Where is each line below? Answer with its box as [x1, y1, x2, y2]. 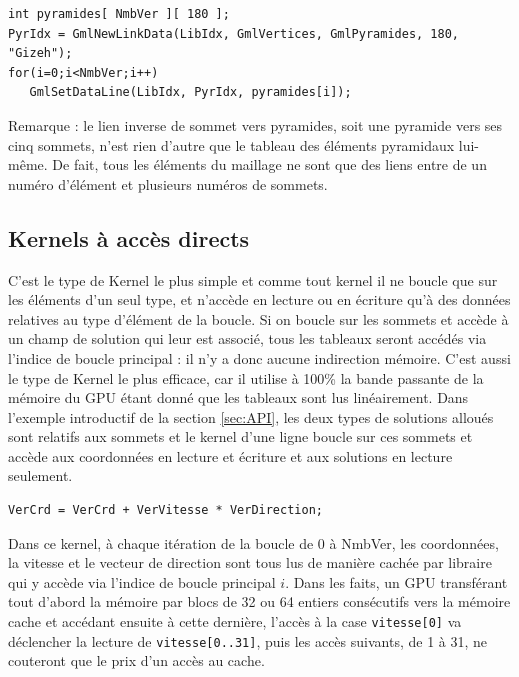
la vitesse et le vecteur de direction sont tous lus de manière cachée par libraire [8, 552, 492, 573]
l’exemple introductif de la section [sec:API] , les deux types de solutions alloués [8, 406, 494, 427]
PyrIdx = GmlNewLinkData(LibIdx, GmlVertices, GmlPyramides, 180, [8, 26, 460, 41]
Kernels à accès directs [8, 222, 250, 253]
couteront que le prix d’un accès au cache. [8, 650, 265, 671]
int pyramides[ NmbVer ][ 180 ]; [8, 7, 230, 21]
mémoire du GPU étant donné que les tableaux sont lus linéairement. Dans [8, 387, 469, 408]
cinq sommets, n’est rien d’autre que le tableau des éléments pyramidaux [8, 134, 455, 155]
